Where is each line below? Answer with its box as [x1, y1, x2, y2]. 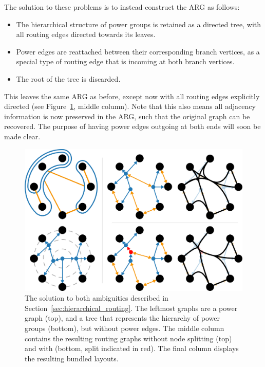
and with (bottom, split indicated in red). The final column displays [25, 343, 239, 354]
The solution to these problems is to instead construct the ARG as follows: [4, 2, 240, 12]
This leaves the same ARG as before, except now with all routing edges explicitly [4, 90, 260, 101]
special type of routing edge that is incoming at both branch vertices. [16, 56, 235, 67]
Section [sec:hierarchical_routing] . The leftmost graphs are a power [25, 302, 238, 313]
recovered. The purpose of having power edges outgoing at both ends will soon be [4, 121, 261, 132]
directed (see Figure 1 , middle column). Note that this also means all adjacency [4, 101, 256, 112]
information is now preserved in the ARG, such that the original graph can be [4, 111, 250, 121]
